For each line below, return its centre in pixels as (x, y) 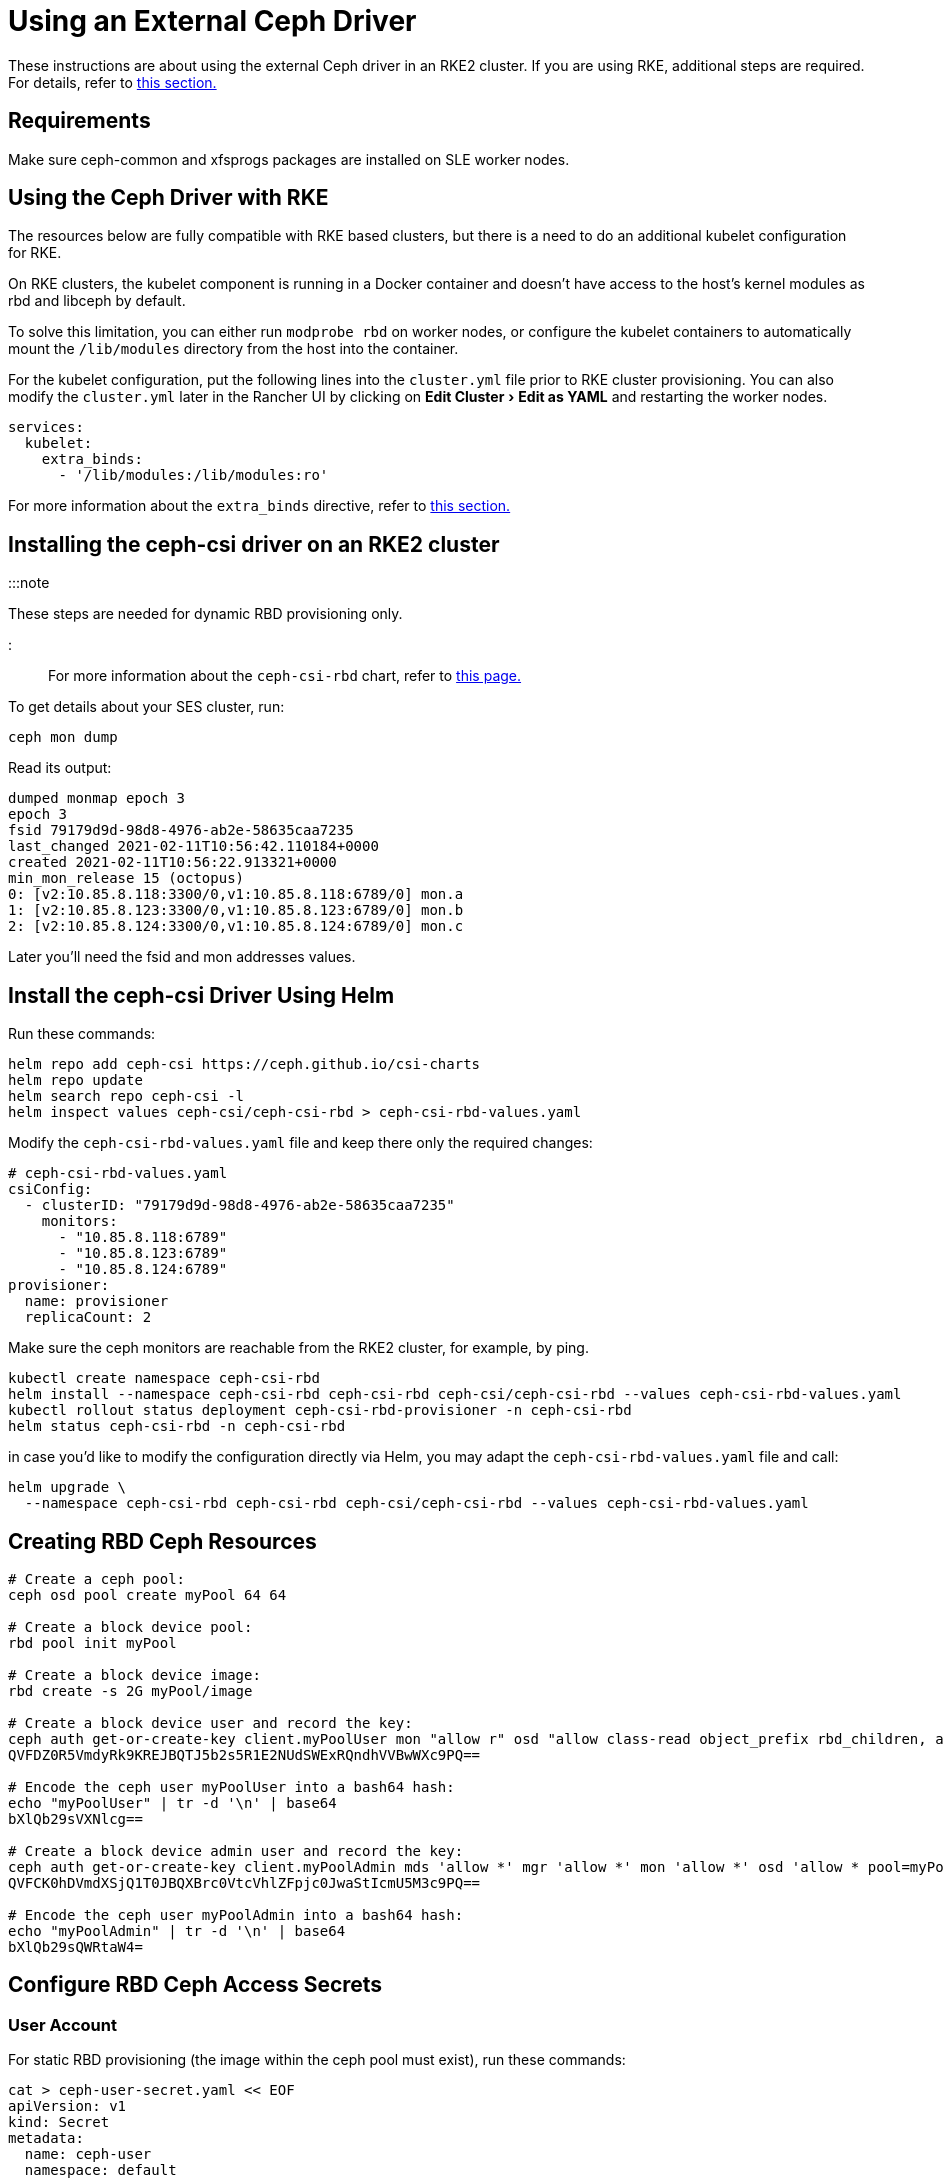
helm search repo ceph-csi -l (126, 1096)
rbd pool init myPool (92, 1642)
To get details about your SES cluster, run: (146, 707)
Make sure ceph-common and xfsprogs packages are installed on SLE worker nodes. (289, 159)
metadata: (46, 2138)
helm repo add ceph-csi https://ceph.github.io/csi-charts (244, 1064)
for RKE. (35, 253)
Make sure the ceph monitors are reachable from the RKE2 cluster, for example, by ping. (298, 1348)
